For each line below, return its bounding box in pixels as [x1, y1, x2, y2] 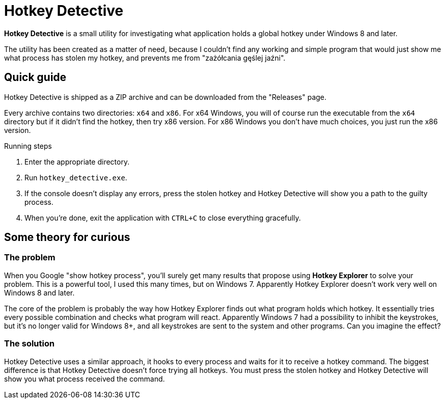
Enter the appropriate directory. [24, 157, 130, 166]
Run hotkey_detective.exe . [24, 173, 128, 182]
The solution [4, 338, 55, 349]
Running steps [4, 141, 52, 150]
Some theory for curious [4, 231, 130, 244]
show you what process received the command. [4, 374, 165, 383]
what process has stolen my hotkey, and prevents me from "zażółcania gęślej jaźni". [4, 53, 286, 62]
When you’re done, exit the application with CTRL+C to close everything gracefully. [24, 213, 301, 222]
